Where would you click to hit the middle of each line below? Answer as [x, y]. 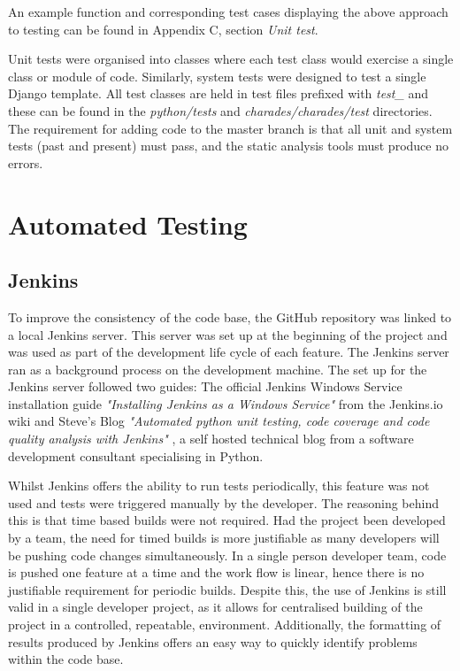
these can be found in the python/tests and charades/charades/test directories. [220, 110]
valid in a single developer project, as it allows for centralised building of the [215, 607]
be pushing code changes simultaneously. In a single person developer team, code [227, 555]
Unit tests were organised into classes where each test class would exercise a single [231, 59]
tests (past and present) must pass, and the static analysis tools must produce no [228, 146]
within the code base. [66, 659]
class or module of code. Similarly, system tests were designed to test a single [217, 76]
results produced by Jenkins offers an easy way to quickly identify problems [213, 641]
